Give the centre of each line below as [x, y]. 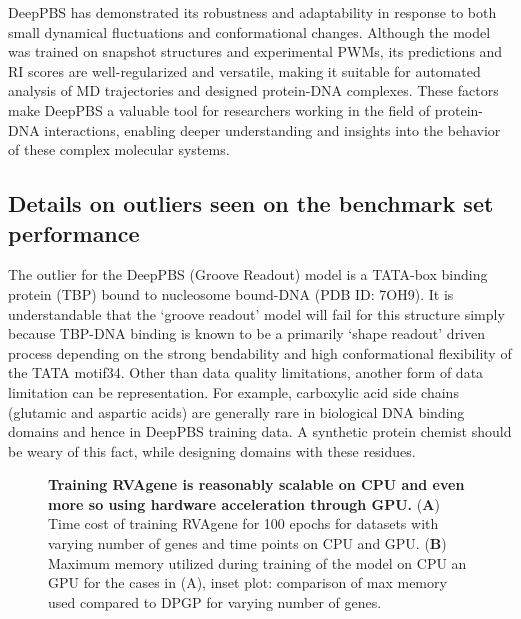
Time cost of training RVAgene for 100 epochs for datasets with [243, 523]
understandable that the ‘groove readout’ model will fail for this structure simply [256, 313]
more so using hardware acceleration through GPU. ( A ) [244, 503]
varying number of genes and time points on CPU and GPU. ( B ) [247, 543]
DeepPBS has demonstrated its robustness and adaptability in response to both [252, 12]
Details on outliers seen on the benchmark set [251, 203]
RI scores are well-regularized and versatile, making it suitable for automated [244, 70]
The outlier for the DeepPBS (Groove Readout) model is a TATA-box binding [248, 274]
